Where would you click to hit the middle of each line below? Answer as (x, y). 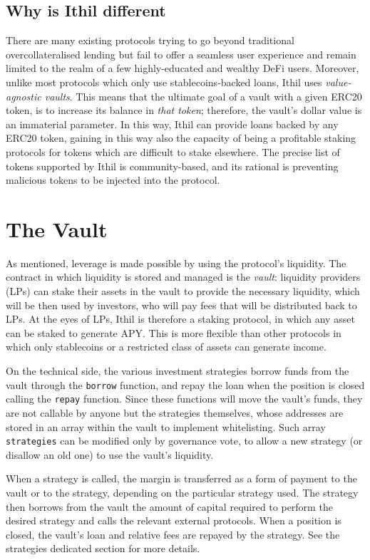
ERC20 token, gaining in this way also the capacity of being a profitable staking (181, 138)
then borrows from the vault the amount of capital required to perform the (169, 506)
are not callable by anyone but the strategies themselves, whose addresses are (175, 412)
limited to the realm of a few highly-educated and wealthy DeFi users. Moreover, (183, 68)
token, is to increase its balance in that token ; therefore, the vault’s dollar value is (184, 110)
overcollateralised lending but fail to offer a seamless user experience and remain (181, 54)
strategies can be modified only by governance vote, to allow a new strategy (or (184, 441)
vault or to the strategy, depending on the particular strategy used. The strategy (182, 492)
